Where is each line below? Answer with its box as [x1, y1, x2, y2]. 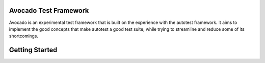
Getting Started [9, 46, 57, 54]
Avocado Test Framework [9, 6, 89, 15]
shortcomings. [9, 33, 39, 39]
